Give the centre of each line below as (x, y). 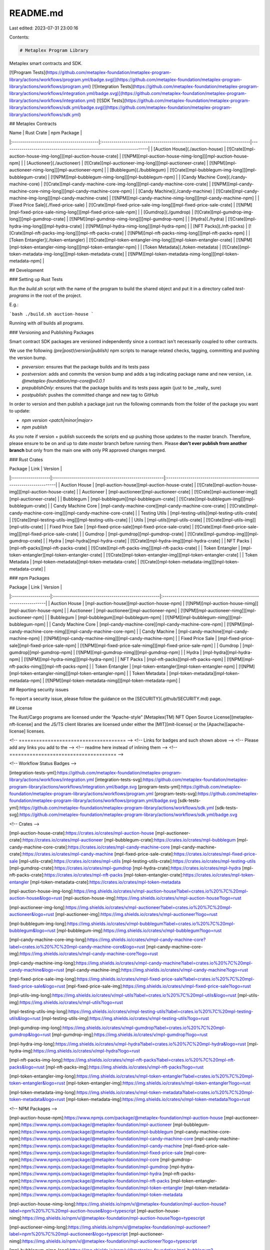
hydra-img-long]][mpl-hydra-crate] (45, 226)
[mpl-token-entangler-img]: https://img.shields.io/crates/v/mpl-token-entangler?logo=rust (158, 1083)
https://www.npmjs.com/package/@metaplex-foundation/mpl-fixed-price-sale (102, 1152)
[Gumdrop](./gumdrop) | (168, 212)
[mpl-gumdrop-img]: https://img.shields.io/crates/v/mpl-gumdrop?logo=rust (130, 1034)
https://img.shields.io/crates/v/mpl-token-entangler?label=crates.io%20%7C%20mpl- (165, 1076)
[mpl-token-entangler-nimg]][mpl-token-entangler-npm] (67, 673)
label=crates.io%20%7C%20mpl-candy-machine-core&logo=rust (77, 946)
